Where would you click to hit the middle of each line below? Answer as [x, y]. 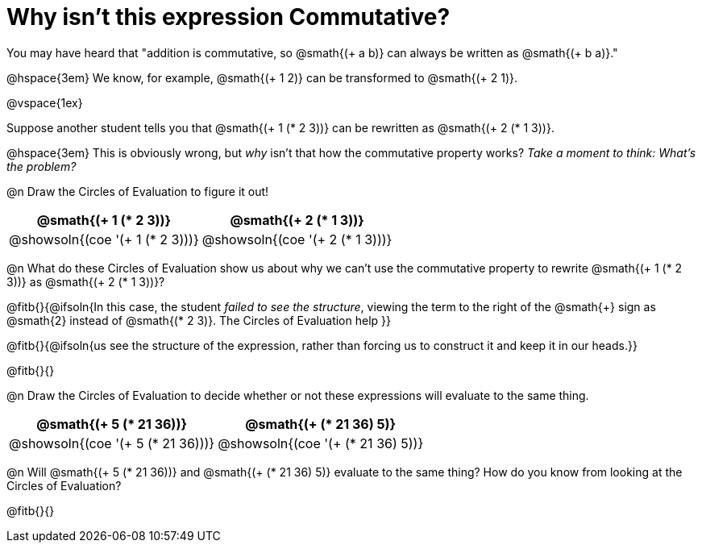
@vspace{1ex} [45, 102]
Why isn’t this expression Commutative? [228, 17]
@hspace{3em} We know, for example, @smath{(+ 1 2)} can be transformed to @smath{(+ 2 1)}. [262, 77]
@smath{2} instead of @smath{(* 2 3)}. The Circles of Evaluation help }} [199, 320]
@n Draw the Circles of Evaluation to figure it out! [138, 191]
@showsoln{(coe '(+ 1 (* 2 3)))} [104, 239]
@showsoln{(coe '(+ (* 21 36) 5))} [321, 443]
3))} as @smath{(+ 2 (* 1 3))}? [86, 281]
